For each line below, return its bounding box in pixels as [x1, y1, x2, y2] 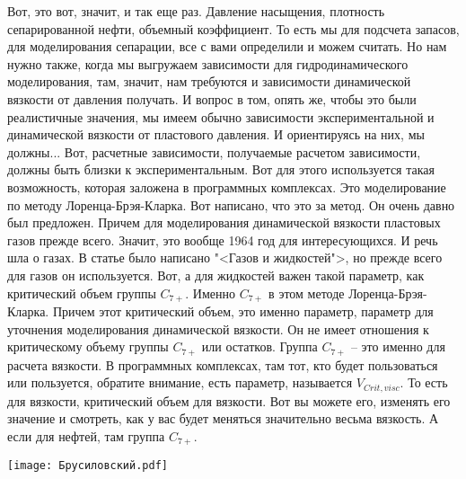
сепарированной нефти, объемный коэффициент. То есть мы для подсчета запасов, [7, 19, 460, 38]
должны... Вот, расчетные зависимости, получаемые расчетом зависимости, [7, 142, 421, 161]
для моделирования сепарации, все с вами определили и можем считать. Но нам [7, 37, 447, 56]
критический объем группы [7, 283, 156, 302]
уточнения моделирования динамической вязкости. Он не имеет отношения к [7, 319, 429, 338]
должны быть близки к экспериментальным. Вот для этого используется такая [7, 160, 435, 179]
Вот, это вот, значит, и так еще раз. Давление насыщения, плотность [7, 2, 385, 20]
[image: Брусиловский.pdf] [7, 459, 168, 473]
